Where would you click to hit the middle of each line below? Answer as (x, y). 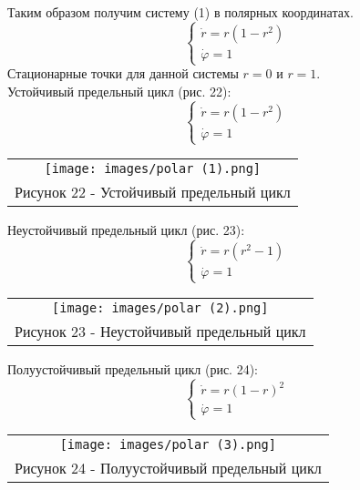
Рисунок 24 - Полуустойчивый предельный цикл (168, 467)
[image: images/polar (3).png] (168, 444)
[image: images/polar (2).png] (160, 307)
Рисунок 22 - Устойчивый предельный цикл (153, 192)
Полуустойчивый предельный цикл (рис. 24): (133, 368)
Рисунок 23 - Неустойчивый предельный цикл (160, 331)
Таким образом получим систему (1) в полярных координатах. (180, 12)
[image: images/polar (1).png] (153, 169)
